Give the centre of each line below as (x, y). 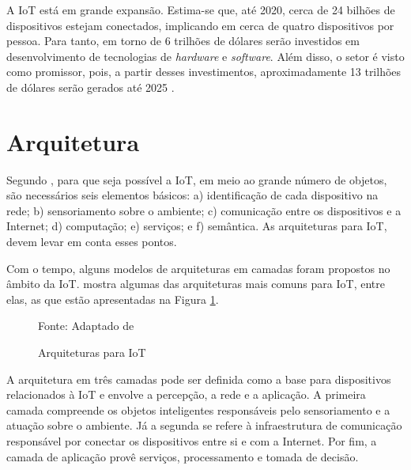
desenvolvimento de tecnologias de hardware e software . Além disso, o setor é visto (205, 56)
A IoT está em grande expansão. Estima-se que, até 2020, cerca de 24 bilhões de (201, 9)
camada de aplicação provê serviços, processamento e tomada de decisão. (183, 456)
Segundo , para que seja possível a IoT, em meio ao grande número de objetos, (197, 179)
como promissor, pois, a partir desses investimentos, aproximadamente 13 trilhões (204, 72)
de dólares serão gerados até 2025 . (90, 87)
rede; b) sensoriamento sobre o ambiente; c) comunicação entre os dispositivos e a (204, 210)
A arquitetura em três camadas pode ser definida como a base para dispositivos (199, 379)
